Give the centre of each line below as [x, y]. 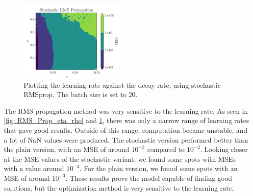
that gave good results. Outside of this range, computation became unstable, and [126, 130]
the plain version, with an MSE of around [67, 149]
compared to [166, 149]
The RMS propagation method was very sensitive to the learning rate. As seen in [126, 110]
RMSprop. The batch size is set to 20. [81, 94]
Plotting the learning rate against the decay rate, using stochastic [122, 85]
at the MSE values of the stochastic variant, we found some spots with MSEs [120, 159]
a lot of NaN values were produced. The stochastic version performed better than [126, 139]
